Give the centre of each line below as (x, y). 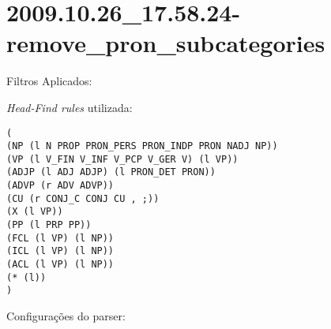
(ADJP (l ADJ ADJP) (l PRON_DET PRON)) (111, 172)
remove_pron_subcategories (166, 43)
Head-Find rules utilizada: (70, 107)
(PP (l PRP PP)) (49, 225)
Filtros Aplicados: (49, 81)
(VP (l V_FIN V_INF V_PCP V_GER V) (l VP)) (122, 159)
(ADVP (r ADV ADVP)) (60, 186)
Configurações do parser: (66, 316)
